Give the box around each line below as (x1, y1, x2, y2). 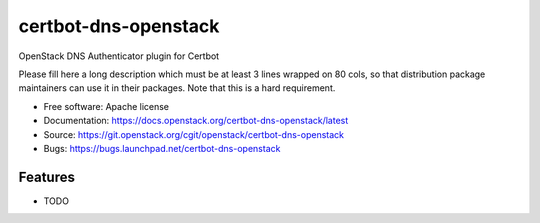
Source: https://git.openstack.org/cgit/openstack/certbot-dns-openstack (43, 128, 345, 140)
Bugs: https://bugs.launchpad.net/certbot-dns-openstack (43, 142, 281, 154)
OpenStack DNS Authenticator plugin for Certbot (18, 50, 220, 62)
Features (18, 168, 75, 185)
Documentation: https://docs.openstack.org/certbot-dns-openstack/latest (43, 115, 349, 127)
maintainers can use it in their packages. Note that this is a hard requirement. (18, 82, 336, 94)
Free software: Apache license (43, 100, 170, 112)
